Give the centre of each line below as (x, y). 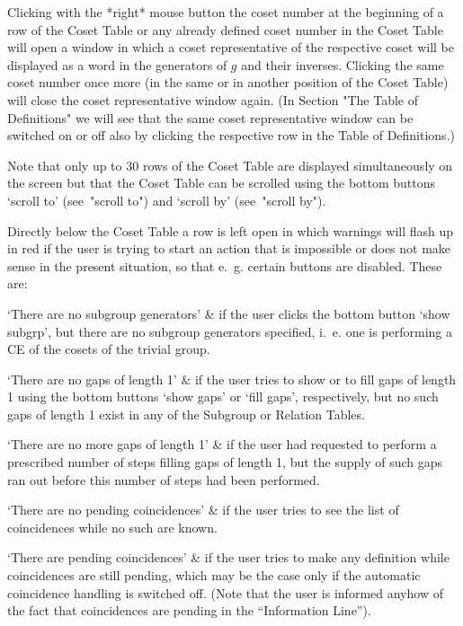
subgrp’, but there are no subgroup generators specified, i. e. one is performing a (230, 331)
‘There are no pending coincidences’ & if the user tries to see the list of (203, 510)
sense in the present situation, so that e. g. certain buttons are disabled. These (225, 265)
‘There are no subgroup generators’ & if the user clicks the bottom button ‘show (229, 313)
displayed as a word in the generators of (117, 64)
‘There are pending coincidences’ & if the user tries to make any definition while (228, 557)
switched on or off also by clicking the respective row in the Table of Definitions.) (231, 135)
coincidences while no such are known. (112, 527)
